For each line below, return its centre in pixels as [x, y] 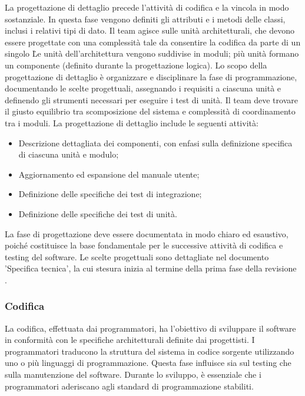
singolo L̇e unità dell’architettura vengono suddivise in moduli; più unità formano [152, 53]
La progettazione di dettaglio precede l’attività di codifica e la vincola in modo [147, 7]
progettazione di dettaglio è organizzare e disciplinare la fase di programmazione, [151, 76]
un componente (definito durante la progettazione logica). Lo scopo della [136, 65]
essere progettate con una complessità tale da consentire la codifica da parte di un [153, 42]
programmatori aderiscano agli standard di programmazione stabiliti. [129, 386]
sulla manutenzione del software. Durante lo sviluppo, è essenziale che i [133, 374]
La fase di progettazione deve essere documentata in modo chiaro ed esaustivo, [147, 233]
